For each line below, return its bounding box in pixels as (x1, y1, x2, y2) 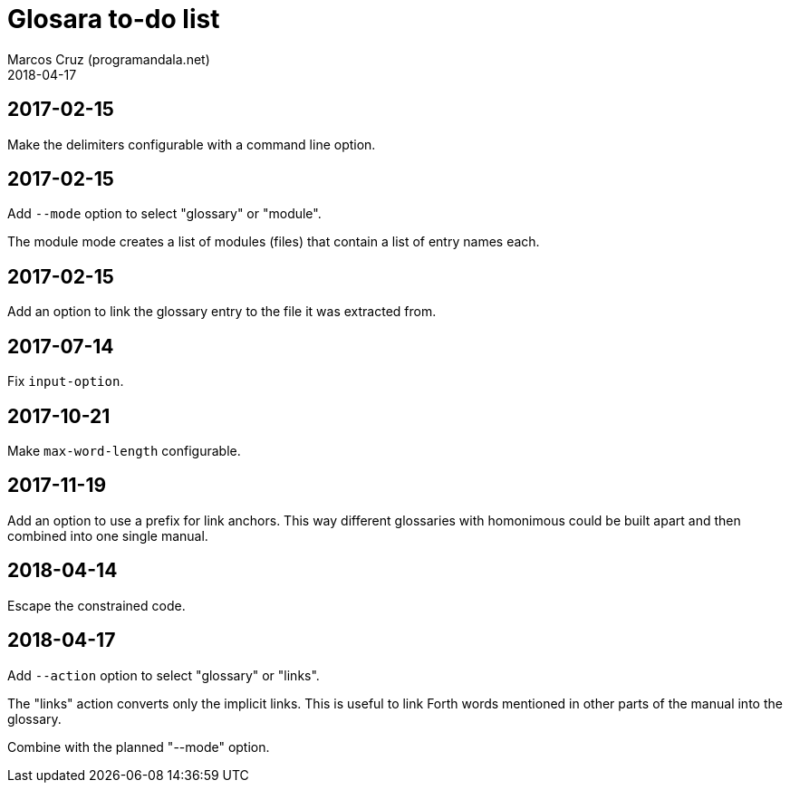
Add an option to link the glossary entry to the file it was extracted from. (7, 303, 437, 320)
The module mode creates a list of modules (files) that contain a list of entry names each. (7, 234, 540, 250)
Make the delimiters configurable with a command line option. (7, 136, 376, 152)
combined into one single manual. (7, 527, 208, 544)
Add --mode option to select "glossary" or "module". (7, 206, 322, 222)
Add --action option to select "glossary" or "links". (7, 667, 320, 683)
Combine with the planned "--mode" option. (7, 738, 270, 755)
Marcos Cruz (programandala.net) (7, 51, 210, 67)
